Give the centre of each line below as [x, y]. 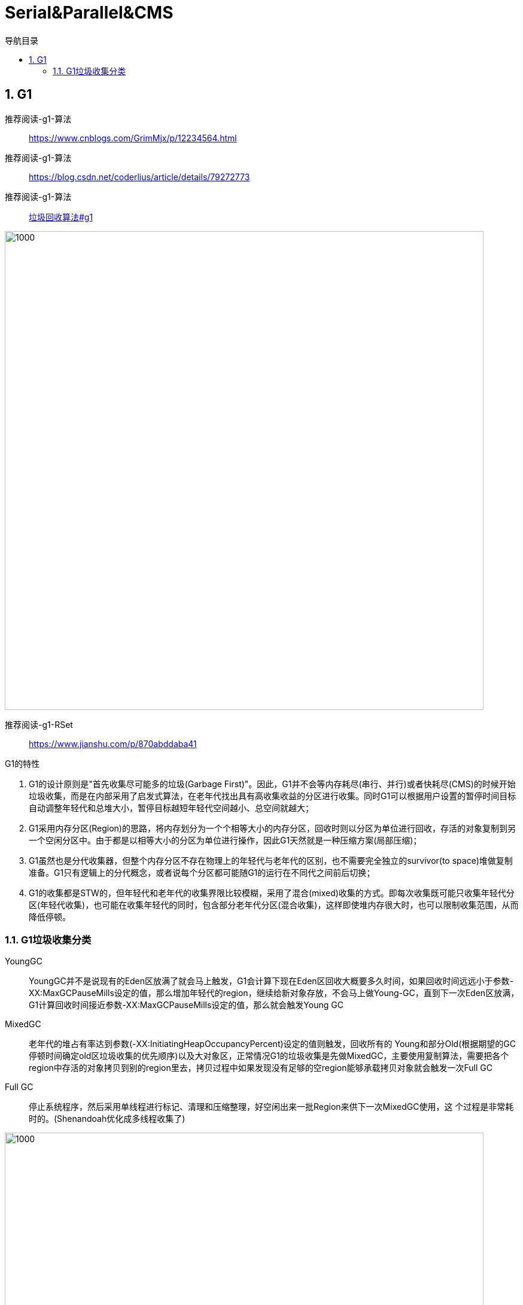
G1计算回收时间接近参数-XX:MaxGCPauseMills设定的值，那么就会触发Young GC [186, 1005]
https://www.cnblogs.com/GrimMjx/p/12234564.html [133, 138]
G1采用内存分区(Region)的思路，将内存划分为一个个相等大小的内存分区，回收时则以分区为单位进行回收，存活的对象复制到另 [272, 828]
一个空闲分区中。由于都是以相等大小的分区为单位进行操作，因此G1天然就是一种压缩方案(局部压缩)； [225, 840]
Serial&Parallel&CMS [89, 13]
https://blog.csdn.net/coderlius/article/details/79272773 [139, 177]
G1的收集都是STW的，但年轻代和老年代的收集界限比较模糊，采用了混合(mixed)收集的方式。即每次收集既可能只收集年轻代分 [272, 893]
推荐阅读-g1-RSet [39, 724]
